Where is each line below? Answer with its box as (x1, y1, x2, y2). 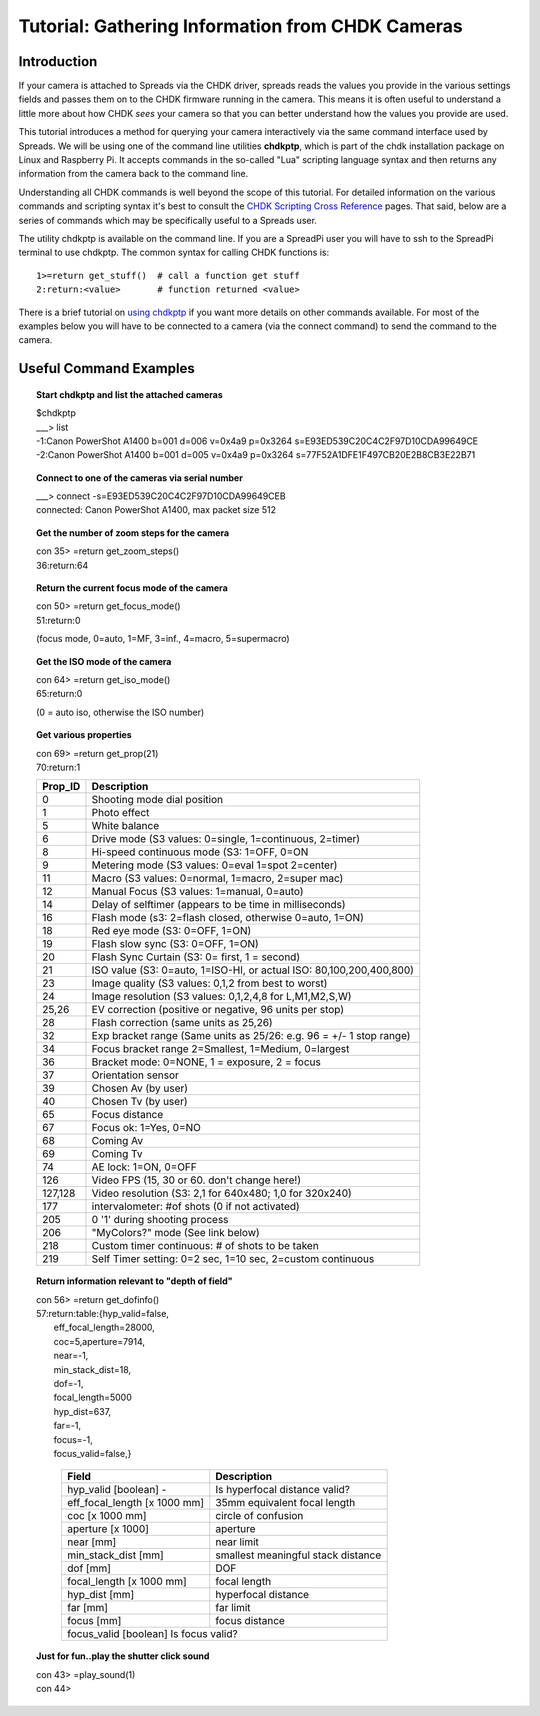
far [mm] (66, 1601, 109, 1615)
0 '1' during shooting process (91, 1213, 229, 1227)
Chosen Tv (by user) (91, 1095, 188, 1109)
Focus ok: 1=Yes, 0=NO (91, 1121, 202, 1135)
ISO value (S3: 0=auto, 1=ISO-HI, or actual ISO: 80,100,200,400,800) (91, 963, 415, 977)
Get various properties (36, 729, 132, 741)
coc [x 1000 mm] (66, 1509, 147, 1523)
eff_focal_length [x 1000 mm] (66, 1496, 205, 1510)
